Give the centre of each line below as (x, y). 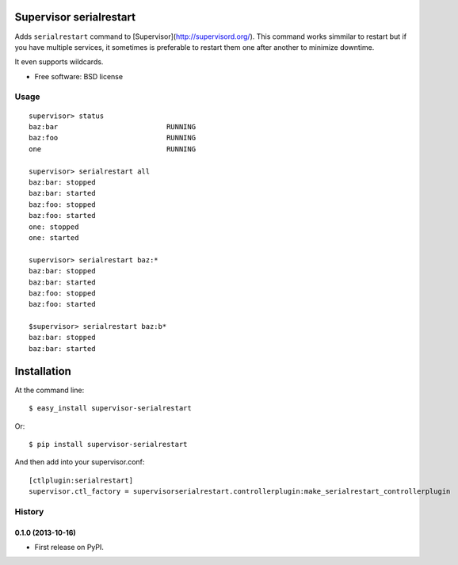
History (29, 511)
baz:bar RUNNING (113, 127)
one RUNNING (113, 149)
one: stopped (54, 227)
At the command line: (50, 390)
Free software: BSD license (78, 76)
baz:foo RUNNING (113, 138)
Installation (43, 371)
